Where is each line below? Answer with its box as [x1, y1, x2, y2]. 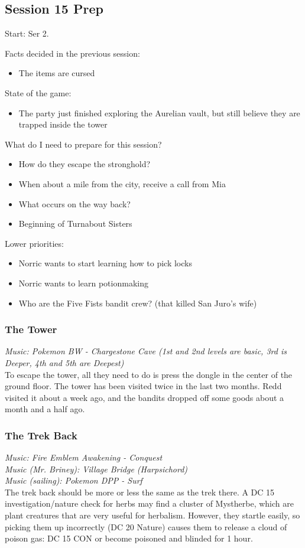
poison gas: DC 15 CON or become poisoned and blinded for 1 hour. [5, 532, 253, 544]
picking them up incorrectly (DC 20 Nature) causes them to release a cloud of [5, 520, 287, 533]
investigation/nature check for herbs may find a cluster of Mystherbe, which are [5, 497, 294, 510]
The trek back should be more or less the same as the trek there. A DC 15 [5, 485, 275, 498]
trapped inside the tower [18, 118, 108, 131]
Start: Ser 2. [5, 27, 49, 40]
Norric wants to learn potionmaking [18, 276, 148, 289]
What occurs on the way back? [18, 197, 131, 210]
